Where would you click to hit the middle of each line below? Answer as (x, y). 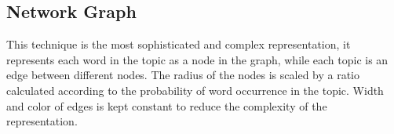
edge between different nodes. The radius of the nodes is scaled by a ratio (183, 75)
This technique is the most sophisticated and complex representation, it (179, 44)
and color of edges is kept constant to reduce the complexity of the (167, 105)
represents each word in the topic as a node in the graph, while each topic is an (197, 59)
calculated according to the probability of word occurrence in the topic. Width (195, 90)
